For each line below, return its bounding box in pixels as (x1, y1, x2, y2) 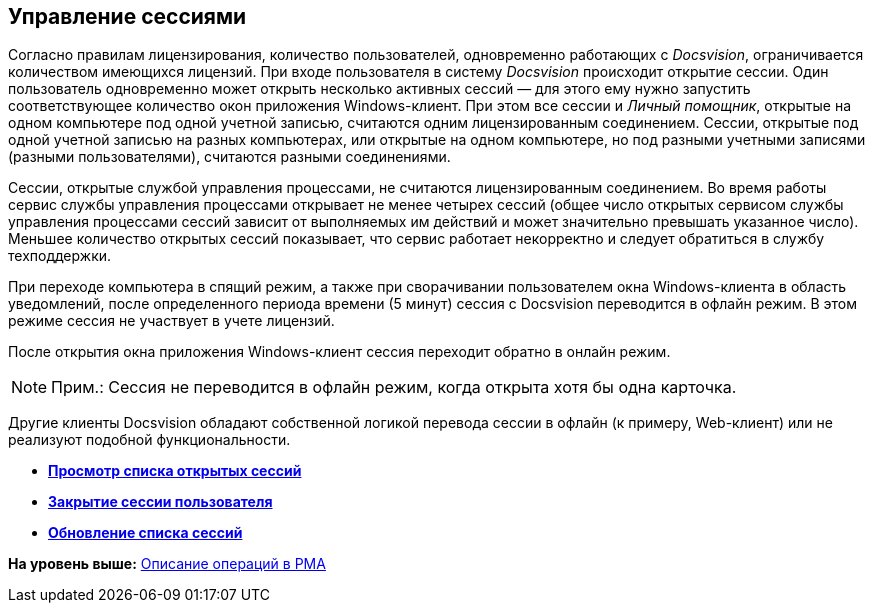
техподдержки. (8, 247, 112, 265)
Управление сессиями (8, 4, 247, 29)
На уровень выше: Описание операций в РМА (8, 555, 326, 573)
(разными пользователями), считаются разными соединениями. (8, 148, 451, 166)
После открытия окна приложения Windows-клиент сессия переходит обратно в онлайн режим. (8, 343, 671, 361)
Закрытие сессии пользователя (48, 493, 273, 511)
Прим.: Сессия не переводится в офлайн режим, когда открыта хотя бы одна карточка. (51, 377, 737, 398)
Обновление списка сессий (48, 524, 243, 542)
